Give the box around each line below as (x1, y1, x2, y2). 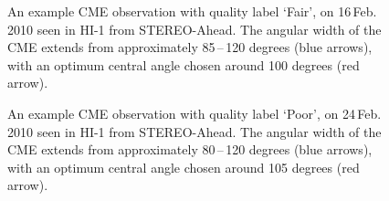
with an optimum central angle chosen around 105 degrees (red (7, 157, 360, 176)
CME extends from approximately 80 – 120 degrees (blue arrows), (7, 140, 373, 159)
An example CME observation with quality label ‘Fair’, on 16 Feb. (7, 2, 377, 20)
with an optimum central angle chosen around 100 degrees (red (7, 55, 360, 74)
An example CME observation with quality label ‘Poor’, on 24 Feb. (7, 103, 382, 122)
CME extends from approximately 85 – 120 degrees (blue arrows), (7, 37, 373, 57)
